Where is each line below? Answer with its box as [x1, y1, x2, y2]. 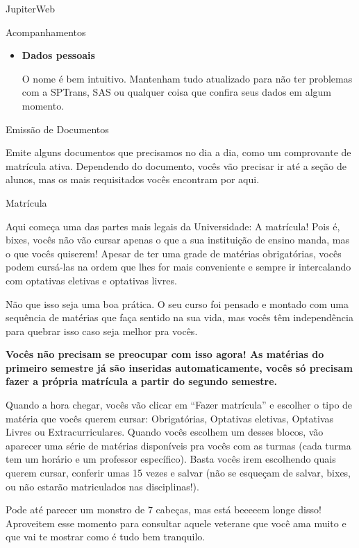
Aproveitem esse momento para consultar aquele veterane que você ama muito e [6, 515, 347, 530]
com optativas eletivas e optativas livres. [6, 273, 177, 287]
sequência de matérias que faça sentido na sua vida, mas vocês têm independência [6, 310, 353, 325]
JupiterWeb [6, 1, 56, 15]
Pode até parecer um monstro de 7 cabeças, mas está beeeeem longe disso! [6, 502, 322, 517]
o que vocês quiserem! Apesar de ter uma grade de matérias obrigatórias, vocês [6, 246, 342, 260]
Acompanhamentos [6, 24, 86, 39]
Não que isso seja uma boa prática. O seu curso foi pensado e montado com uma [6, 296, 349, 311]
